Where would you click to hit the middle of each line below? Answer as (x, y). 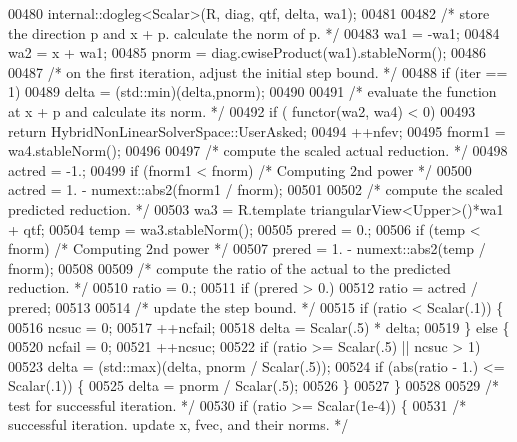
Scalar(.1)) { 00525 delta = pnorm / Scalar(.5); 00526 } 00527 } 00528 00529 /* (253, 385)
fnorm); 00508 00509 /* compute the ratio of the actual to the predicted (229, 267)
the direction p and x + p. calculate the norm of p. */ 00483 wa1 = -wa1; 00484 (254, 32)
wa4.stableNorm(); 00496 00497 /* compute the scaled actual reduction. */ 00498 (258, 150)
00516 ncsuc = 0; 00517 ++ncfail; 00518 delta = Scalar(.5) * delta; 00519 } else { (259, 326)
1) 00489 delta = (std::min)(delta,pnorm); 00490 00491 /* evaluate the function (252, 91)
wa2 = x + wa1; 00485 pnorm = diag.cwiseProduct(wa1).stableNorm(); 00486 (247, 52)
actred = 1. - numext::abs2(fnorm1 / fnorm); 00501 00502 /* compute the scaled (255, 189)
